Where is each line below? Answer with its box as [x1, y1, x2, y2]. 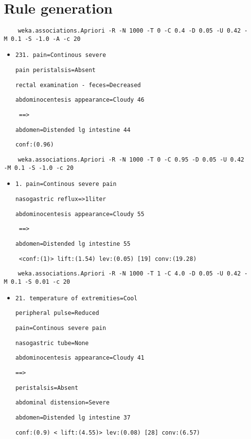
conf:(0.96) [15, 141, 54, 148]
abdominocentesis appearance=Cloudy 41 [15, 354, 144, 362]
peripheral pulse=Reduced [15, 310, 99, 317]
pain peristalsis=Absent [15, 67, 96, 74]
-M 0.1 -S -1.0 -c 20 [4, 164, 74, 171]
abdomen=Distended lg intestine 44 [15, 126, 131, 133]
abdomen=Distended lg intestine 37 [15, 414, 131, 421]
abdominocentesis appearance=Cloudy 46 [15, 96, 144, 104]
